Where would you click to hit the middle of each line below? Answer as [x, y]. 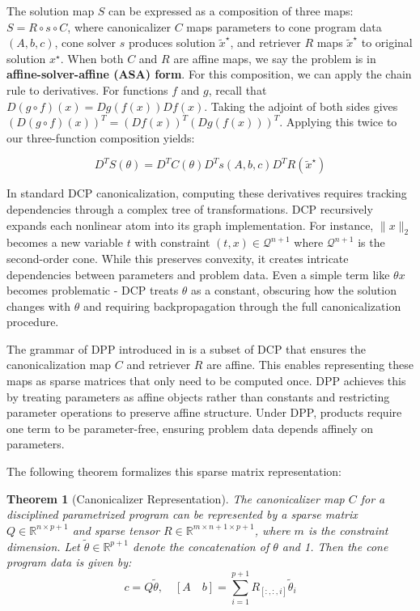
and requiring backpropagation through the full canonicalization [242, 305]
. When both [92, 58]
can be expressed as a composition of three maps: [231, 11]
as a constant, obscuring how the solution [294, 290]
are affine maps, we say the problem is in [275, 58]
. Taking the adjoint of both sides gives [301, 106]
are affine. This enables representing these [310, 365]
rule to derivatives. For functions [87, 89]
